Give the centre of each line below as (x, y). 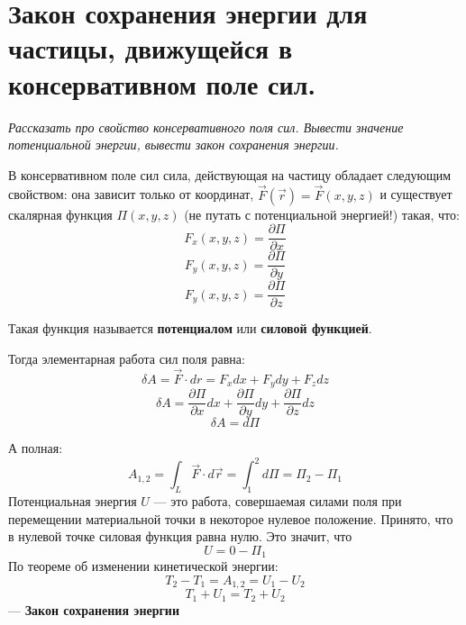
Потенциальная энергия (73, 501)
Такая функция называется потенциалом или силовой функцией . (190, 328)
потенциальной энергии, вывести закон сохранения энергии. (174, 145)
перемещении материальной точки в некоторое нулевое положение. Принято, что (231, 518)
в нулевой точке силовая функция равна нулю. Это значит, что (180, 536)
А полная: (36, 448)
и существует (416, 194)
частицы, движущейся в (151, 48)
